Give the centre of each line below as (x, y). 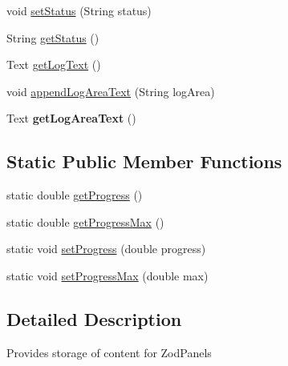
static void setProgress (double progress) (106, 249)
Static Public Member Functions (144, 161)
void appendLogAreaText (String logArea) (111, 91)
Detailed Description (94, 318)
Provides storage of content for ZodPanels (109, 352)
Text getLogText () (54, 64)
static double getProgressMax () (85, 221)
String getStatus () (53, 37)
